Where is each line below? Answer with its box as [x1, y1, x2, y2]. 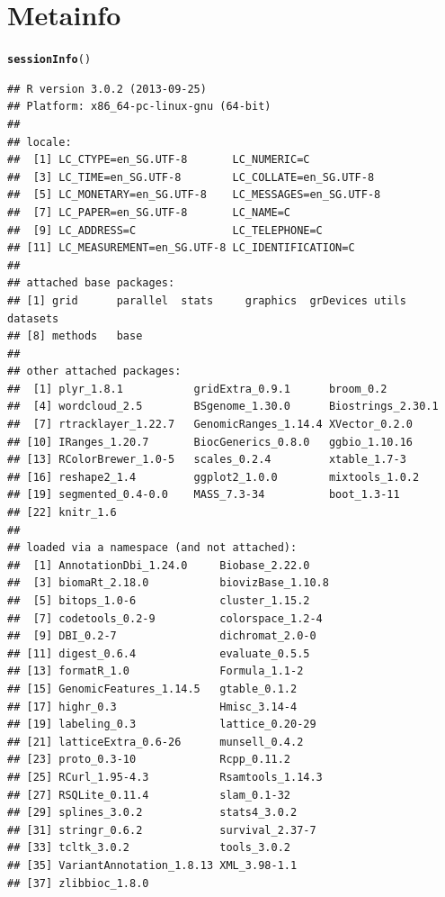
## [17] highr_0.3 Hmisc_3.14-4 [7, 700, 298, 713]
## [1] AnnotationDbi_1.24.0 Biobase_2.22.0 [7, 558, 310, 572]
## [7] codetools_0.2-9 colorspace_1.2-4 [7, 612, 323, 625]
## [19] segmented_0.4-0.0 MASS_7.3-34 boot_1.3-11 [7, 488, 400, 502]
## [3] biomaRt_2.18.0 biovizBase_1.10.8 [7, 576, 329, 590]
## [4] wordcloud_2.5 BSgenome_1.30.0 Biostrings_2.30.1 [7, 400, 439, 413]
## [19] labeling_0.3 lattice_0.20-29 [7, 718, 316, 731]
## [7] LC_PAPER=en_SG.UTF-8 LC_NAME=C [7, 205, 290, 219]
